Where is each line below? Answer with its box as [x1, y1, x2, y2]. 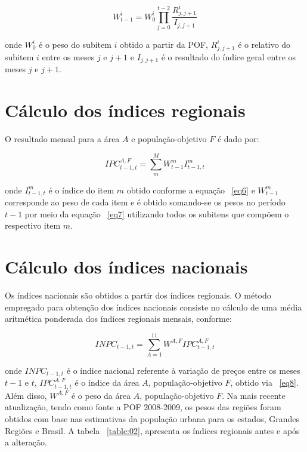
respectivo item [5, 219, 61, 232]
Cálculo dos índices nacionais [5, 254, 248, 279]
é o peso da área [71, 389, 131, 401]
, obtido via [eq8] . [230, 376, 299, 389]
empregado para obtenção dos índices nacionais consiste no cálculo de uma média [5, 300, 302, 313]
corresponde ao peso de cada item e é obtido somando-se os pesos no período [5, 196, 286, 208]
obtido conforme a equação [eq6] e [126, 183, 255, 196]
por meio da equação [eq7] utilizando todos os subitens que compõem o [24, 207, 289, 220]
